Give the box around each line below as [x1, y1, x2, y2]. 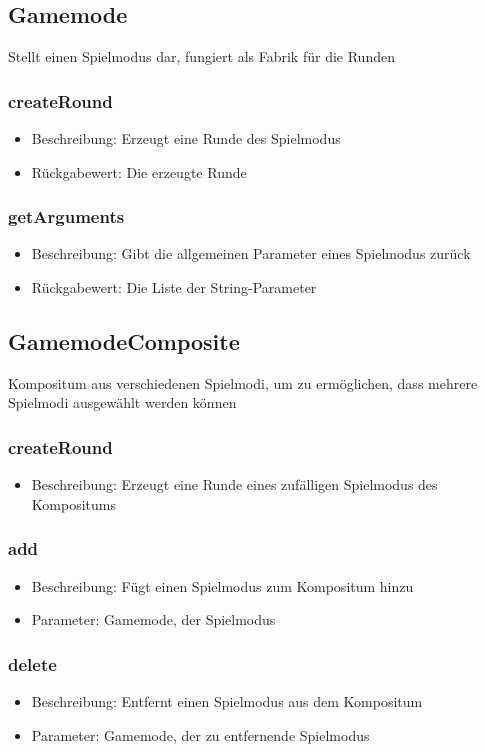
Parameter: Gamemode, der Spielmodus [31, 609, 276, 630]
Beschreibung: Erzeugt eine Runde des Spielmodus [31, 128, 341, 149]
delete [8, 651, 57, 676]
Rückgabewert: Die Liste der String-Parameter [31, 277, 317, 298]
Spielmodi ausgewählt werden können [8, 392, 237, 413]
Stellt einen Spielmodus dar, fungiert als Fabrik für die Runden [8, 46, 395, 67]
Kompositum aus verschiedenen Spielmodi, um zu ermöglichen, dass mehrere [8, 372, 478, 393]
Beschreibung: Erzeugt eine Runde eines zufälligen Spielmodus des [31, 474, 438, 495]
